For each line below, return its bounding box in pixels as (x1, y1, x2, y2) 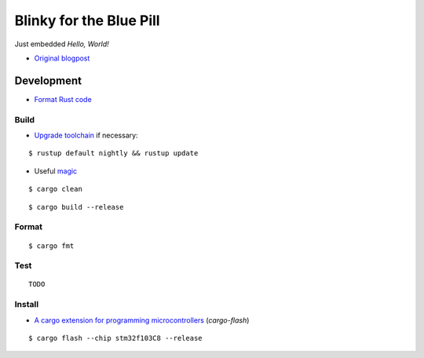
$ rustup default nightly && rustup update (28, 149, 199, 158)
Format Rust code (34, 94, 92, 104)
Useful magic (34, 166, 78, 176)
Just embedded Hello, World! (14, 39, 109, 49)
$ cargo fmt (28, 241, 75, 250)
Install (14, 299, 39, 310)
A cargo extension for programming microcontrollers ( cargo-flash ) (34, 315, 250, 325)
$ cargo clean (28, 184, 82, 194)
